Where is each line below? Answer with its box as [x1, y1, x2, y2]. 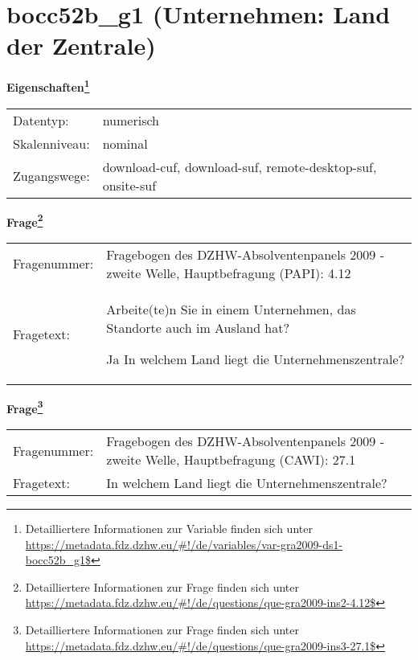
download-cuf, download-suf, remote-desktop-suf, [102, 157, 377, 176]
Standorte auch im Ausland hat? [106, 318, 290, 337]
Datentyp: [13, 110, 69, 129]
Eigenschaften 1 [6, 76, 90, 95]
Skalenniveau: [13, 133, 90, 153]
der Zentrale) [6, 29, 156, 62]
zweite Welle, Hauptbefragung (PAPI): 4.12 [106, 263, 351, 282]
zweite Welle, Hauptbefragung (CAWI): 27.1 [106, 450, 356, 469]
